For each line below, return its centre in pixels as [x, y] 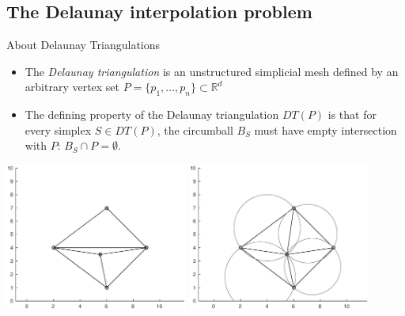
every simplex [58, 129]
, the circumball [195, 129]
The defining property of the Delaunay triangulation [152, 114]
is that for [352, 114]
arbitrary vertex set [72, 87]
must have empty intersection [326, 129]
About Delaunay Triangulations [83, 45]
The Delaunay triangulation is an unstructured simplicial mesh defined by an [212, 71]
